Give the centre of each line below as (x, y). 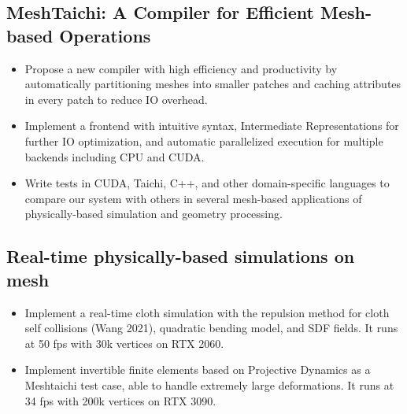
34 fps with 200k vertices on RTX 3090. (120, 400)
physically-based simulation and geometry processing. (154, 214)
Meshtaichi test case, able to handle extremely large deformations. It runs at (209, 384)
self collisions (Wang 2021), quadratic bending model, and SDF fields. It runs (211, 328)
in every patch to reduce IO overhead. (116, 99)
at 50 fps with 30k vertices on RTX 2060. (124, 343)
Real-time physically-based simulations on (181, 256)
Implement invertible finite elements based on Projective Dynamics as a (198, 370)
